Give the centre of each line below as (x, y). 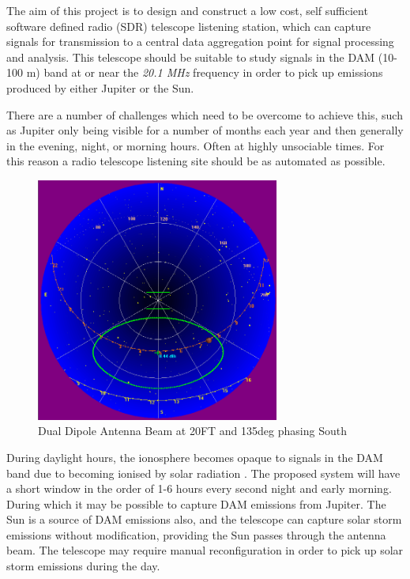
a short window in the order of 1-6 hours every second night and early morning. (199, 488)
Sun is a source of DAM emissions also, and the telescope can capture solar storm (204, 519)
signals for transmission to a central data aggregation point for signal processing (200, 42)
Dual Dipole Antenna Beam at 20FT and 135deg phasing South (192, 431)
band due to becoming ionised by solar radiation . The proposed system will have (203, 473)
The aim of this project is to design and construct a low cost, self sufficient (187, 10)
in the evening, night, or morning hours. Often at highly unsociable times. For (196, 145)
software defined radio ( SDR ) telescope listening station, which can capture (189, 26)
